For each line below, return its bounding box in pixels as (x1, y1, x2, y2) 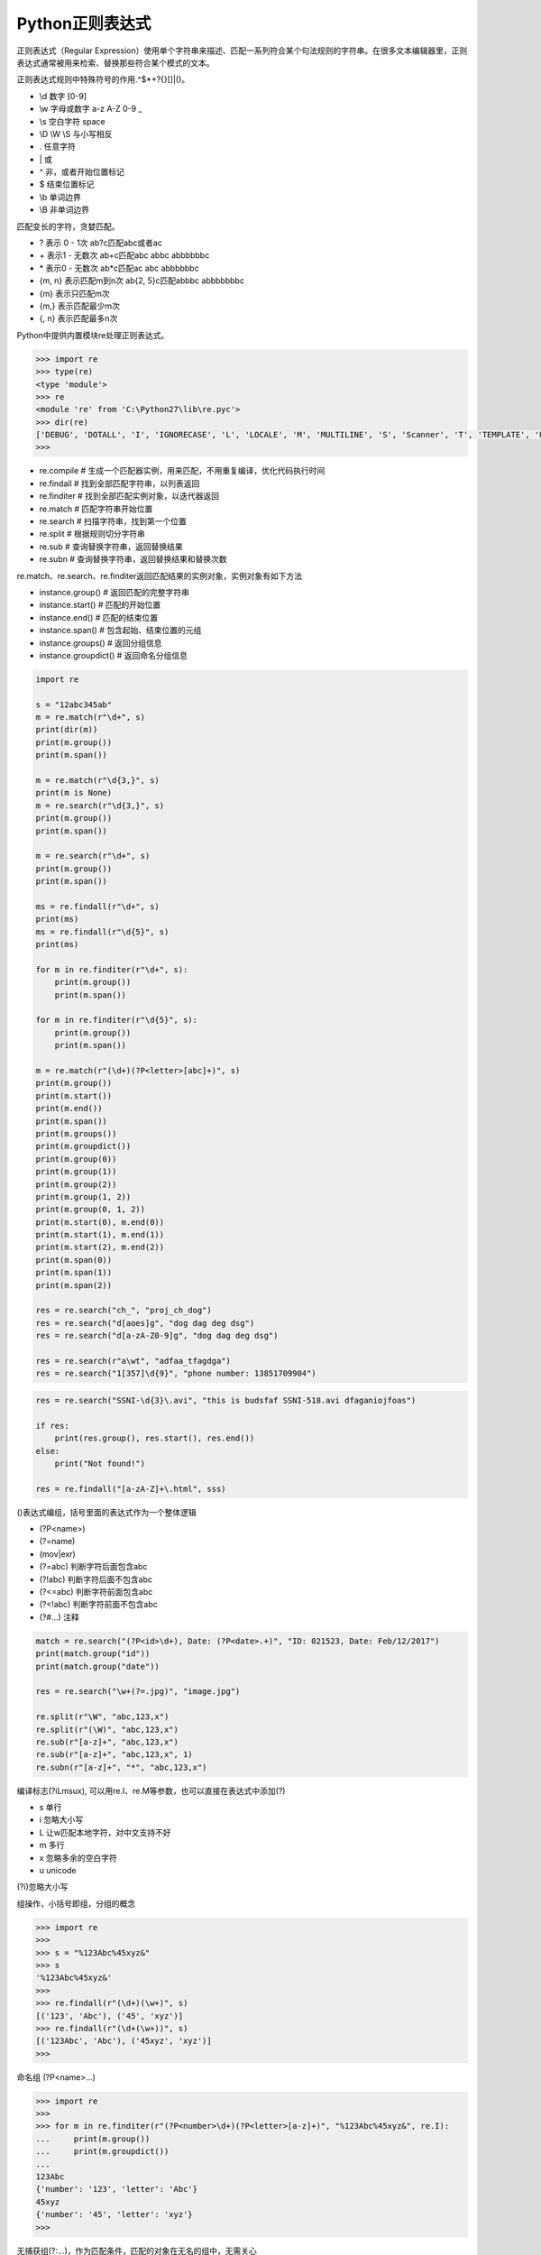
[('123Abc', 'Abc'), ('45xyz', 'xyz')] (35, 2036, 212, 2047)
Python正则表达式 (16, 14, 151, 33)
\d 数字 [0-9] (39, 90, 87, 101)
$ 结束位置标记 (39, 179, 95, 189)
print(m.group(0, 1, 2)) (35, 1204, 146, 1215)
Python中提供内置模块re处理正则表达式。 (16, 329, 170, 340)
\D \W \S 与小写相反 (39, 128, 113, 139)
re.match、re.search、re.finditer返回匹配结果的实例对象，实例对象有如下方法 (16, 570, 303, 581)
